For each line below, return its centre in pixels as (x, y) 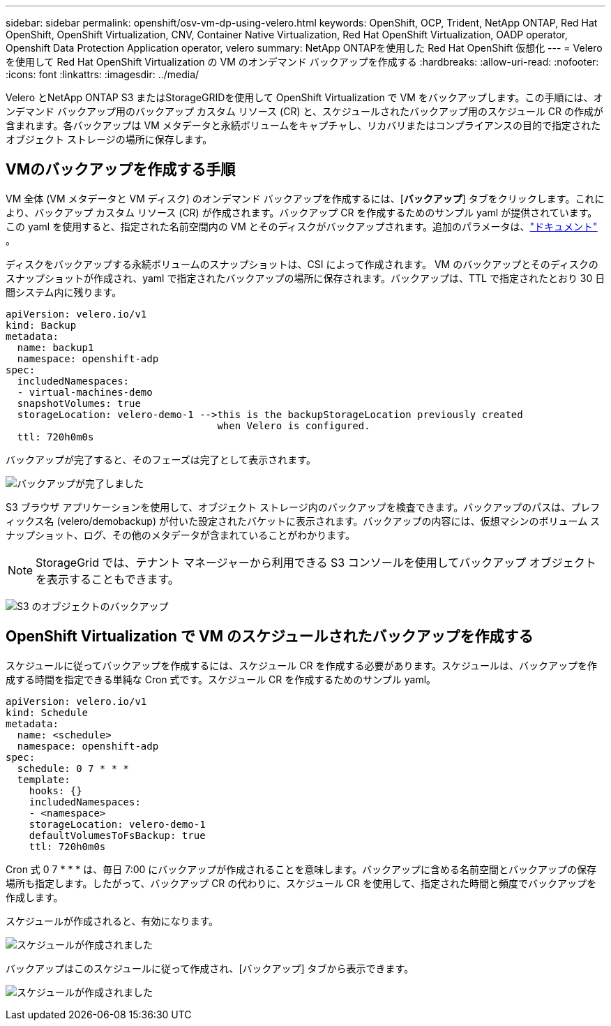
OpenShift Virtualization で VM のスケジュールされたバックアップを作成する (270, 637)
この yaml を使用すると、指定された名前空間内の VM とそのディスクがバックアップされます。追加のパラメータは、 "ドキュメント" (302, 226)
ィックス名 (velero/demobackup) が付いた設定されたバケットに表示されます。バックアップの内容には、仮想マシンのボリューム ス (303, 521)
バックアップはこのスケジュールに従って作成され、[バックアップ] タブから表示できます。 (210, 968)
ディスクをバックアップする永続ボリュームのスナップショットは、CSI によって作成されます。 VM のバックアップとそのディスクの (302, 264)
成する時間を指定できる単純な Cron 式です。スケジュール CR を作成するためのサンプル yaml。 (221, 679)
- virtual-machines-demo (85, 392)
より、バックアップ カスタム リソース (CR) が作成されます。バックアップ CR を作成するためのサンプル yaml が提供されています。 (302, 212)
